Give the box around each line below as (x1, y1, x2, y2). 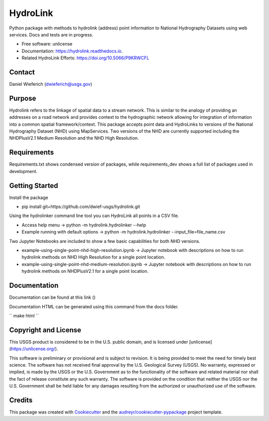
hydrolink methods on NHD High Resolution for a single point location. (21, 254, 165, 260)
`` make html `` (9, 312, 39, 319)
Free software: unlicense (21, 41, 73, 47)
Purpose (9, 94, 36, 102)
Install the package (9, 195, 48, 201)
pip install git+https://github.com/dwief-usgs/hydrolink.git (21, 204, 140, 210)
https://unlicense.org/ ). (10, 346, 58, 352)
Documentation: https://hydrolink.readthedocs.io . (21, 48, 123, 54)
